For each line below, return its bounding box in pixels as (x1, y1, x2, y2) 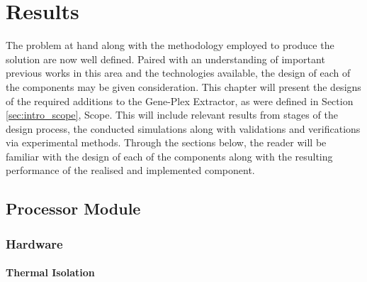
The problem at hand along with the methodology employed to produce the (6, 38, 334, 53)
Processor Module (6, 197, 141, 219)
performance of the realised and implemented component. (6, 163, 255, 178)
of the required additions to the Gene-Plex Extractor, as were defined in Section (6, 93, 354, 108)
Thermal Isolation (6, 265, 95, 280)
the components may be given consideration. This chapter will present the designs (6, 79, 361, 94)
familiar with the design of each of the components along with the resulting (6, 148, 333, 163)
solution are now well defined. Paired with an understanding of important (6, 51, 325, 66)
